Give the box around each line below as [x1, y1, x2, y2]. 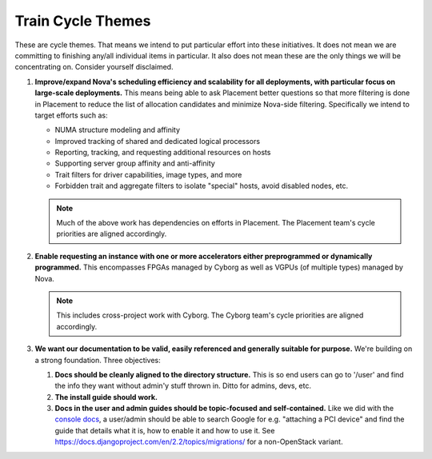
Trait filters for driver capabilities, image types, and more [54, 170, 242, 179]
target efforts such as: [34, 110, 108, 120]
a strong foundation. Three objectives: [34, 355, 162, 365]
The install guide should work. [54, 392, 158, 401]
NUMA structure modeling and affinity [54, 125, 180, 135]
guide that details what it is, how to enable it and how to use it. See [54, 425, 275, 435]
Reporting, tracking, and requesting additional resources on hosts [54, 148, 271, 158]
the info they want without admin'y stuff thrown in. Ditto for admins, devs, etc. [54, 381, 312, 391]
